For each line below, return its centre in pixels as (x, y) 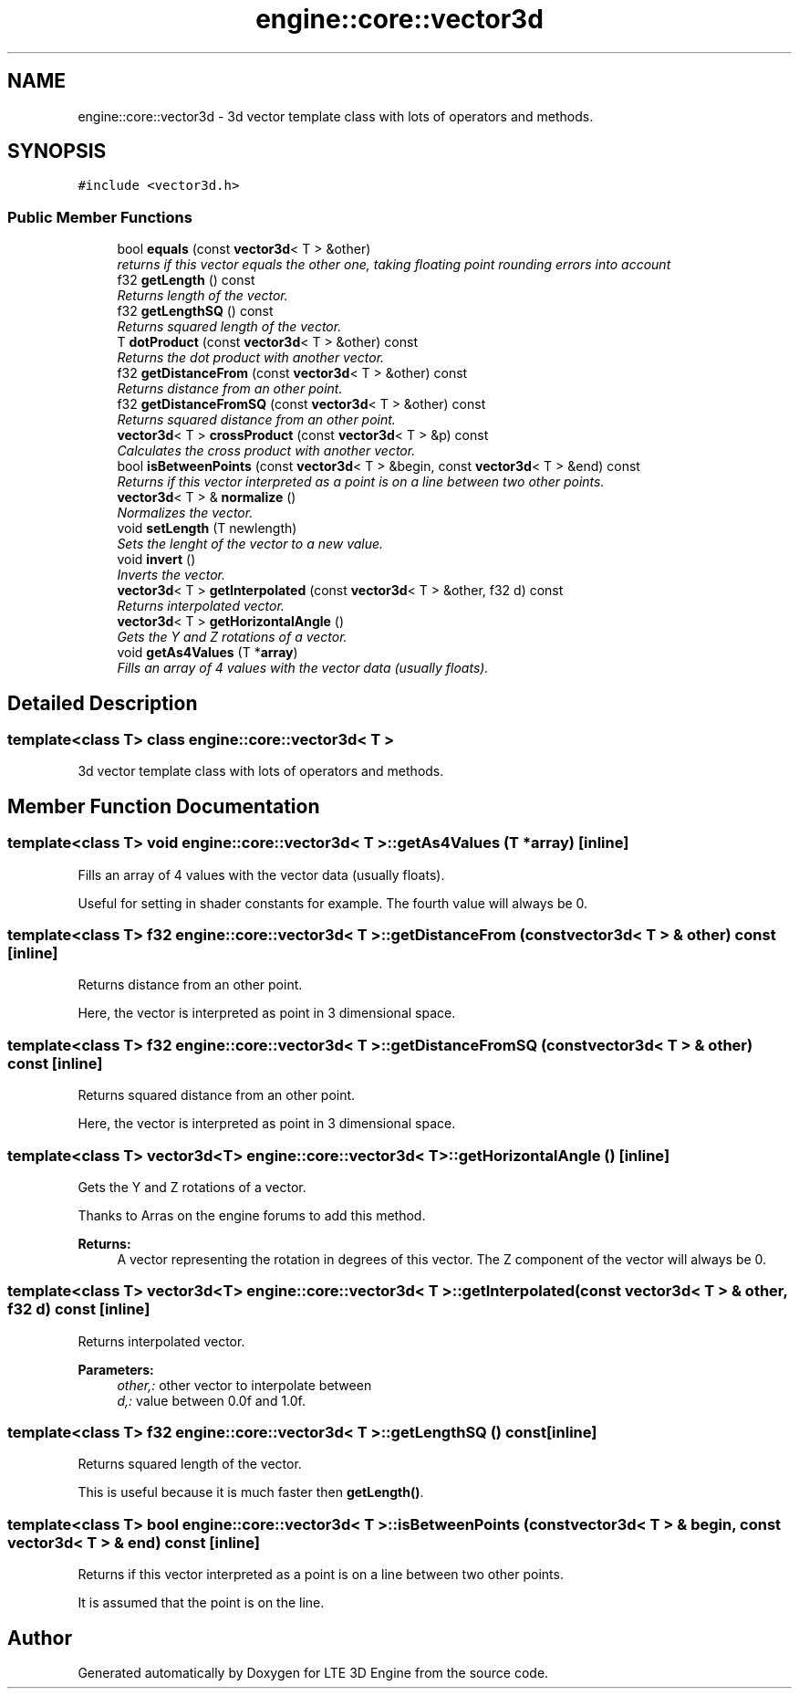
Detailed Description (103, 703)
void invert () (156, 560)
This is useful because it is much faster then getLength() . (251, 1492)
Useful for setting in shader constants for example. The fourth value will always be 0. (333, 903)
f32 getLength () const (186, 280)
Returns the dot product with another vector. (251, 358)
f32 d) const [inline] (79, 1309)
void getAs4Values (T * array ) (208, 653)
